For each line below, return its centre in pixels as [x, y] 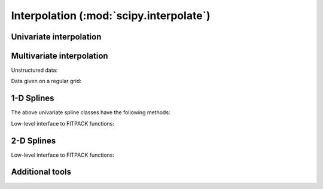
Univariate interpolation [56, 37]
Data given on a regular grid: [46, 81]
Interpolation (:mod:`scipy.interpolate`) [111, 16]
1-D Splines [33, 98]
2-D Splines [33, 141]
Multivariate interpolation [60, 56]
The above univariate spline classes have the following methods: [91, 112]
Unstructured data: [34, 70]
